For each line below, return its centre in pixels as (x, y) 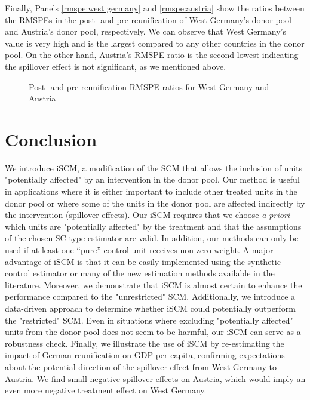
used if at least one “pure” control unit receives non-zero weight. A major (139, 250)
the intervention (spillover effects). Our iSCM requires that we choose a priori (148, 215)
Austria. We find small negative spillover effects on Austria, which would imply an (155, 378)
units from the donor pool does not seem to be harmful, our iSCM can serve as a (153, 332)
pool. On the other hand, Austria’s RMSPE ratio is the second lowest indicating (152, 55)
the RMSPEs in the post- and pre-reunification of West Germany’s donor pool (148, 19)
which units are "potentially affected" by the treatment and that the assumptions (153, 226)
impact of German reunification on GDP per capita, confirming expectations (145, 355)
